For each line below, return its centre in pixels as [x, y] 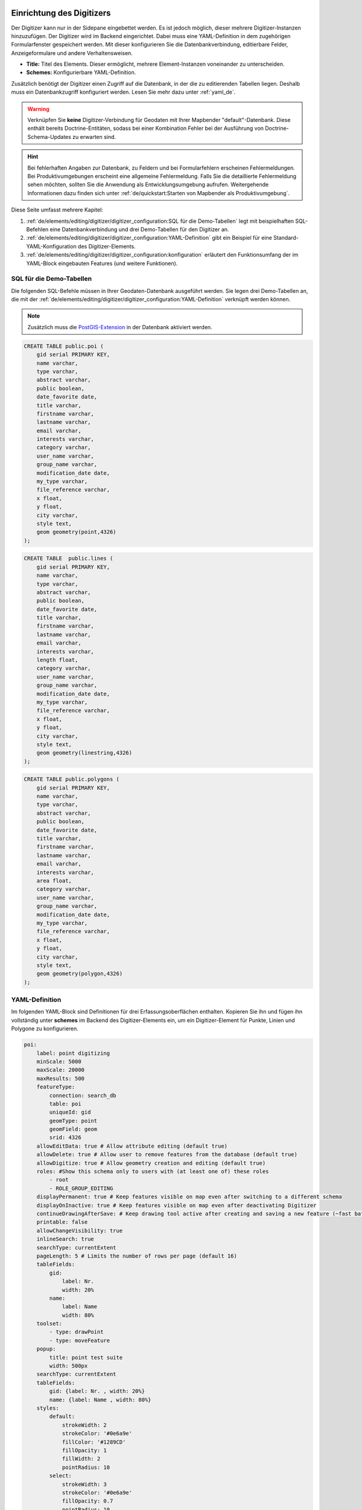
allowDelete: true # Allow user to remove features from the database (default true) [167, 1155]
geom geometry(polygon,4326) [80, 974]
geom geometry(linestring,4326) [84, 753]
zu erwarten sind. [94, 137]
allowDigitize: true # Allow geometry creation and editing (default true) [151, 1163]
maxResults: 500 [60, 1078]
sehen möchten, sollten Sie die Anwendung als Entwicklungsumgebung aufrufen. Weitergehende [148, 185]
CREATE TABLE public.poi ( [64, 346]
